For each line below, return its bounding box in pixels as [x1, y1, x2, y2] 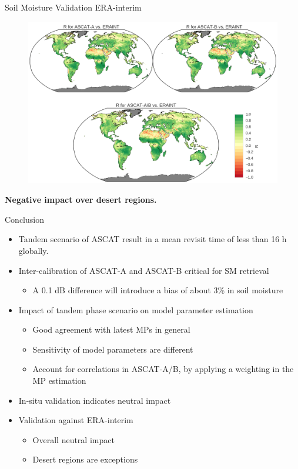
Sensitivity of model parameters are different [32, 343, 193, 355]
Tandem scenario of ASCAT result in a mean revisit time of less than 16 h [18, 233, 287, 245]
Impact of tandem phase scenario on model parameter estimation [18, 303, 253, 316]
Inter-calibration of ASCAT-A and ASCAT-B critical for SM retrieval [18, 264, 269, 276]
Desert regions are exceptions [32, 453, 138, 465]
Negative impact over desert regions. [5, 193, 157, 206]
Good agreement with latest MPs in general [32, 323, 190, 336]
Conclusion [5, 213, 44, 225]
